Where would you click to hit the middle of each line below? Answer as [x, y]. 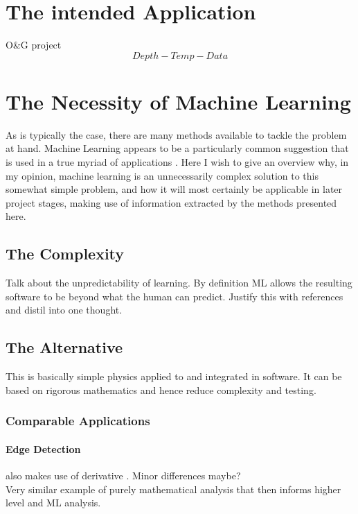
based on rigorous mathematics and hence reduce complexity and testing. [161, 389]
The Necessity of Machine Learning [178, 101]
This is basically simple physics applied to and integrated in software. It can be [174, 376]
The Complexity [65, 254]
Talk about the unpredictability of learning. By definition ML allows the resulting [179, 283]
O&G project [34, 45]
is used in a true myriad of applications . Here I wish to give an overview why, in [177, 162]
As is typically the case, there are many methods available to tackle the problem [176, 134]
